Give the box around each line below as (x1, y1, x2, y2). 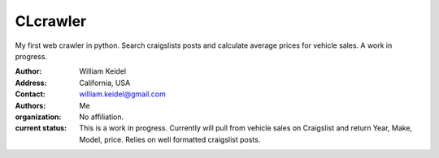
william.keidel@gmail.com (79, 89, 166, 99)
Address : (15, 78, 47, 88)
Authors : (15, 100, 46, 110)
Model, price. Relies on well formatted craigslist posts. (79, 135, 261, 144)
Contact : (15, 89, 46, 99)
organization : (15, 112, 62, 122)
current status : (15, 123, 67, 133)
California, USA (79, 78, 131, 88)
